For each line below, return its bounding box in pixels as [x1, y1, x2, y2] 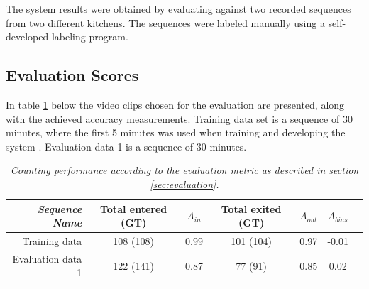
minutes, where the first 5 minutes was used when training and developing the [6, 125, 346, 140]
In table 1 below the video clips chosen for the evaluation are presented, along [6, 97, 345, 111]
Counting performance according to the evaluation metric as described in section [10, 163, 359, 178]
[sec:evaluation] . [150, 176, 219, 191]
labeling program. [51, 29, 128, 44]
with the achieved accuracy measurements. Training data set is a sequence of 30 [6, 111, 353, 126]
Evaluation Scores [6, 64, 139, 86]
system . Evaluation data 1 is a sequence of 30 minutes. [6, 138, 247, 153]
